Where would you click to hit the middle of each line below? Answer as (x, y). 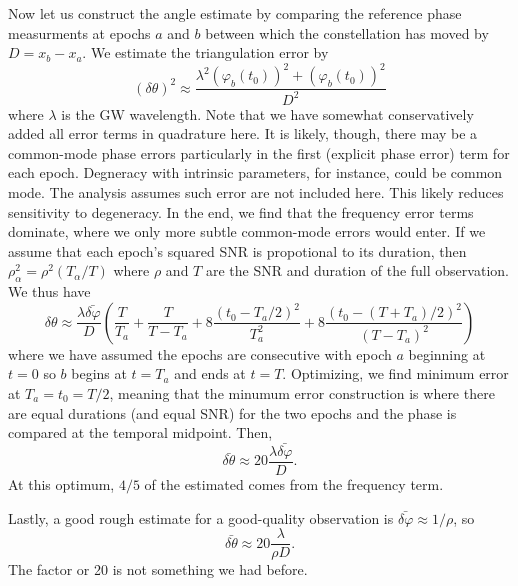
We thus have (49, 291)
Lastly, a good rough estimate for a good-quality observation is (201, 517)
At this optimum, (61, 484)
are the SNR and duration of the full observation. (357, 270)
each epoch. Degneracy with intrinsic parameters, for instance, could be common (255, 172)
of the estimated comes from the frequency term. (294, 484)
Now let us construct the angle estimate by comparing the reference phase (235, 13)
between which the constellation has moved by (347, 32)
